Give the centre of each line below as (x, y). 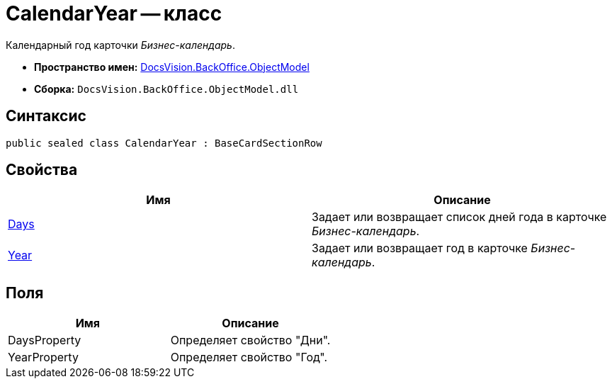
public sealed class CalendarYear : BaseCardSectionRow (164, 143)
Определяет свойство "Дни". (250, 340)
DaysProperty (45, 340)
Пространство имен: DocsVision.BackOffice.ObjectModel (172, 67)
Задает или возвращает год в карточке (420, 248)
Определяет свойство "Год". (249, 357)
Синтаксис (46, 116)
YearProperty (43, 357)
